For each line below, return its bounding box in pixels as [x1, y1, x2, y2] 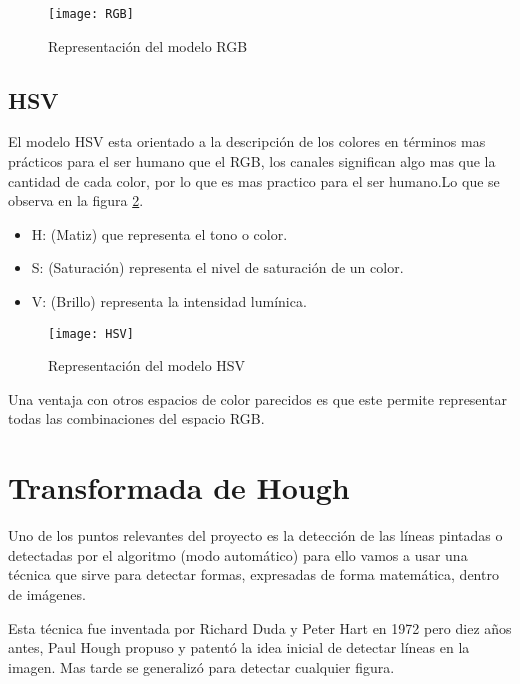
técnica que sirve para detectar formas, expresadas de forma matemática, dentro [8, 564, 499, 585]
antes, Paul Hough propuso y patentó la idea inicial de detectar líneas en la [8, 637, 470, 658]
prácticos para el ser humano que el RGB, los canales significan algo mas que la [8, 151, 496, 172]
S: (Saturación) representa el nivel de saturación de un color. [31, 257, 404, 278]
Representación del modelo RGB [48, 35, 248, 56]
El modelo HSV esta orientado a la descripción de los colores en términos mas [8, 131, 486, 152]
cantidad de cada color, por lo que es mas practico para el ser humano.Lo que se [8, 170, 500, 191]
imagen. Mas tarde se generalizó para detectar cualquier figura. [8, 656, 395, 677]
